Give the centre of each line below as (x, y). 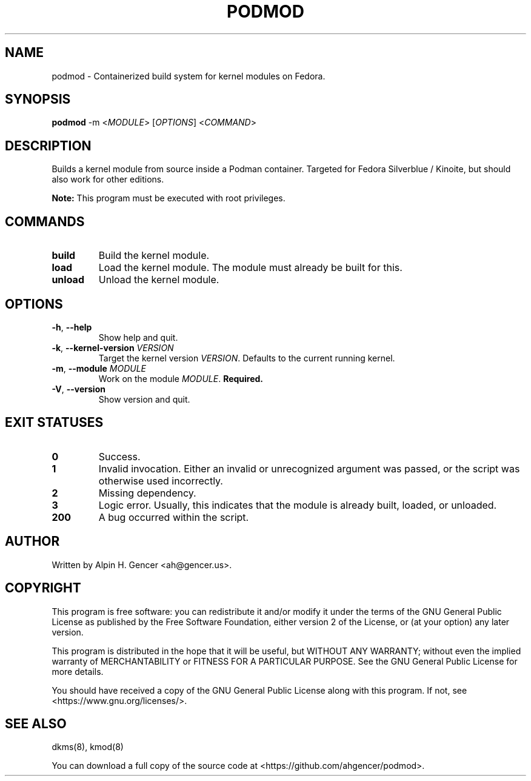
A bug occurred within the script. (174, 517)
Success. (119, 456)
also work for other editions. (108, 179)
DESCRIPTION (48, 146)
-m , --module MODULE (99, 368)
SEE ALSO (36, 723)
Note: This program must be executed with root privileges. (169, 198)
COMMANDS (45, 221)
